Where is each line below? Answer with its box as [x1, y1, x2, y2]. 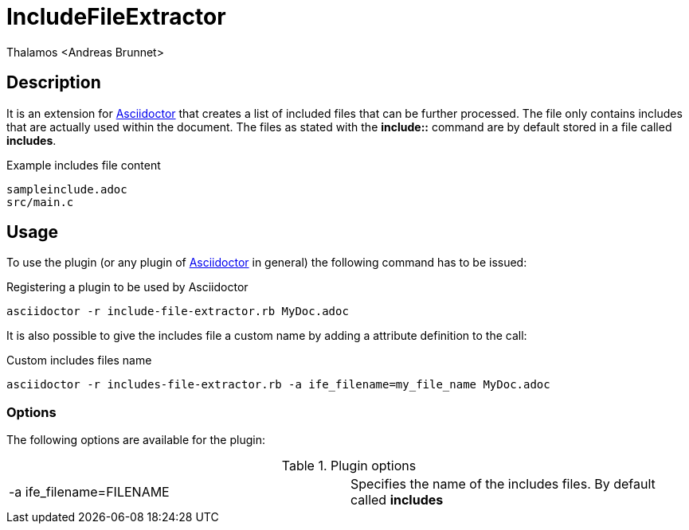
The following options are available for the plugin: [6, 433, 265, 447]
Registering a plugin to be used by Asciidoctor [6, 280, 249, 294]
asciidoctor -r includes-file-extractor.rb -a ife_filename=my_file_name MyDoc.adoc [6, 378, 550, 392]
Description [6, 72, 101, 93]
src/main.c [6, 195, 74, 208]
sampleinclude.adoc [6, 182, 127, 196]
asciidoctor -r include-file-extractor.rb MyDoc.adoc [6, 305, 349, 318]
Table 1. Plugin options [281, 458, 417, 474]
